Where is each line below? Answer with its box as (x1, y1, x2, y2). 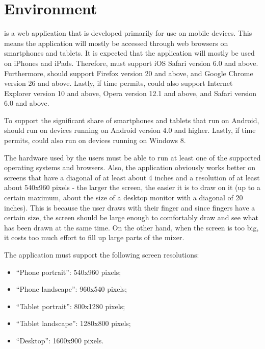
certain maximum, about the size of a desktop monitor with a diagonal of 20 (4, 192, 243, 203)
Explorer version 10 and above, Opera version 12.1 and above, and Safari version (4, 87, 257, 98)
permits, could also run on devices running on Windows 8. (4, 135, 186, 146)
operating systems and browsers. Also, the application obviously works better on (4, 162, 256, 173)
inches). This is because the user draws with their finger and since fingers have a (4, 202, 255, 213)
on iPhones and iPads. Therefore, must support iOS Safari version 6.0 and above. (4, 57, 258, 68)
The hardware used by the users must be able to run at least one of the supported (4, 152, 261, 162)
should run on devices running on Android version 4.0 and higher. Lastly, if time (4, 125, 256, 135)
